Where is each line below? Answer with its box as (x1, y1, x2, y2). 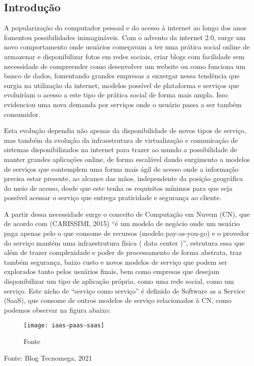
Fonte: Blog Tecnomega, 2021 (4, 352, 92, 363)
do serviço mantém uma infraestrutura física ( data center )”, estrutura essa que (4, 237, 245, 248)
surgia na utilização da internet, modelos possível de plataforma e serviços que (4, 80, 239, 90)
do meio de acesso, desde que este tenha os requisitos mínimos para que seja (4, 183, 232, 193)
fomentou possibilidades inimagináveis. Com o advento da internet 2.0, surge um (4, 32, 246, 42)
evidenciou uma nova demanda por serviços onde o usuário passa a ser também (4, 99, 242, 109)
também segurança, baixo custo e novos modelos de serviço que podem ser (4, 256, 228, 267)
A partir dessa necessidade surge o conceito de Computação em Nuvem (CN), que (4, 208, 250, 219)
